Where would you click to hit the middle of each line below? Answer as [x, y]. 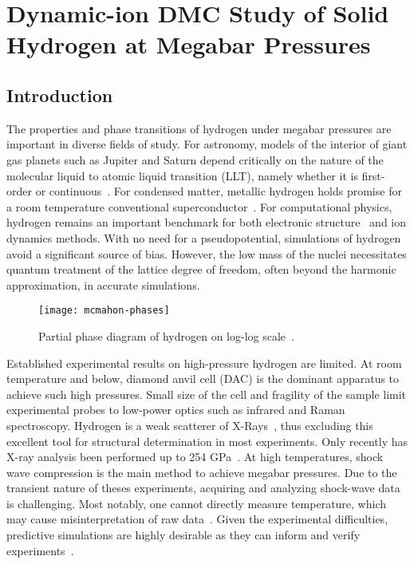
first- [373, 175]
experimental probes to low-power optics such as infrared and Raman [176, 410]
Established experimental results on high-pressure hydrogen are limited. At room [204, 363]
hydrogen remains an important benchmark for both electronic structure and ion [207, 222]
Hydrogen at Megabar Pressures [189, 44]
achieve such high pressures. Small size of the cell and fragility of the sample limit [207, 394]
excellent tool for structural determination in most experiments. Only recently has [207, 441]
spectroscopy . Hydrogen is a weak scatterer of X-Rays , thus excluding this [190, 425]
